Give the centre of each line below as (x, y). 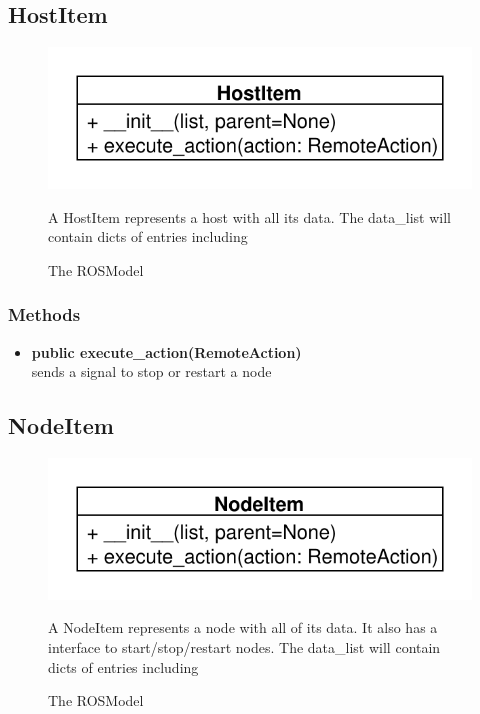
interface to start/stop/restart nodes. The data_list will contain (244, 646)
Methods (44, 314)
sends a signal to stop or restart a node (151, 371)
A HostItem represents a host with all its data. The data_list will (250, 216)
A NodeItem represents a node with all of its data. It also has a (243, 627)
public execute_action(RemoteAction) (166, 351)
